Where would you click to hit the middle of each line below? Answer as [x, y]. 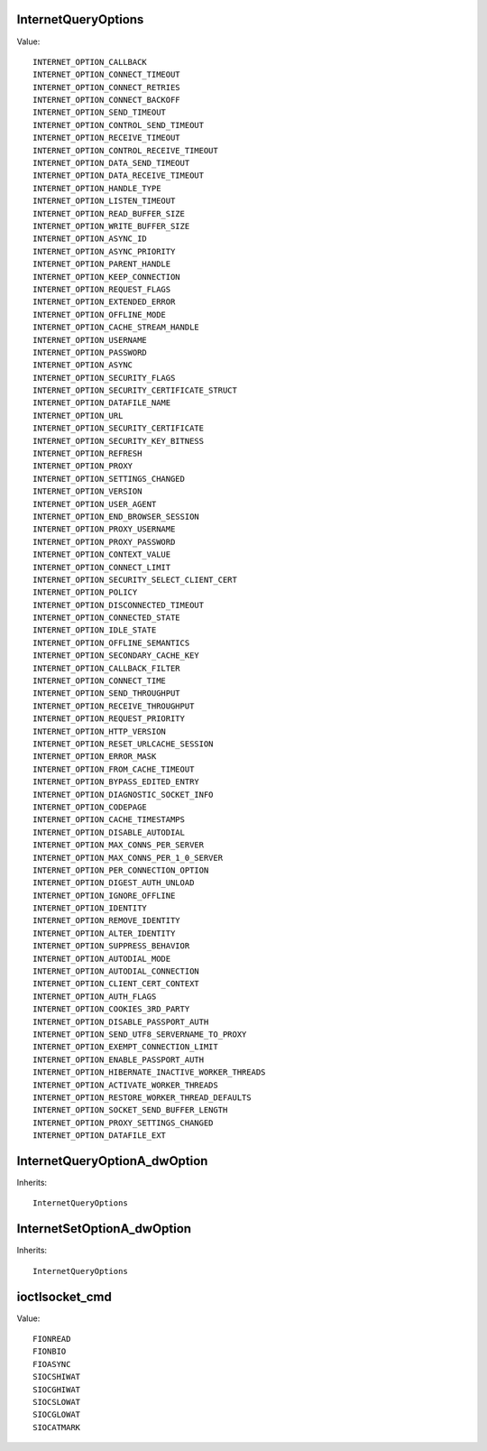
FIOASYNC [52, 1364]
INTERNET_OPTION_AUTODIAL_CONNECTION [116, 971]
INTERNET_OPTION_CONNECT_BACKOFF [106, 100]
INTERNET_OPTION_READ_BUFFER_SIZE [109, 213]
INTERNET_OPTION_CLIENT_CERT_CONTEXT [116, 984]
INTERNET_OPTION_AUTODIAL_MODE [102, 958]
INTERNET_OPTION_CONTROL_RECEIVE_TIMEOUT [125, 150]
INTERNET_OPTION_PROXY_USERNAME [104, 529]
